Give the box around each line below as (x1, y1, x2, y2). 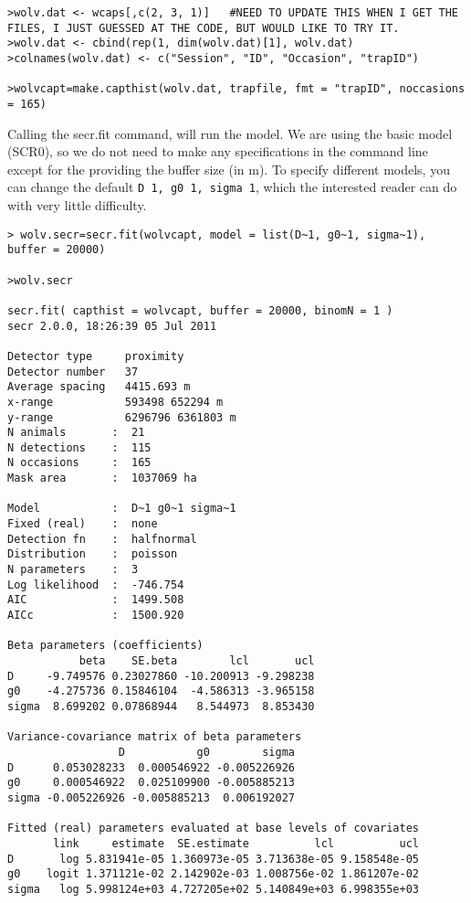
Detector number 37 (7, 365, 139, 378)
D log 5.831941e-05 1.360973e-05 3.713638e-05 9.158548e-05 (7, 852, 420, 866)
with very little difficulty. (7, 196, 147, 215)
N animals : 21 (7, 426, 145, 440)
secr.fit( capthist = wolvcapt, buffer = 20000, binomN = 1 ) (7, 303, 393, 317)
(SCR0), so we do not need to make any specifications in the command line (7, 142, 428, 161)
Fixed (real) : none (7, 517, 158, 531)
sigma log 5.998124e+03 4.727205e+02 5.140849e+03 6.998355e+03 (7, 882, 420, 896)
